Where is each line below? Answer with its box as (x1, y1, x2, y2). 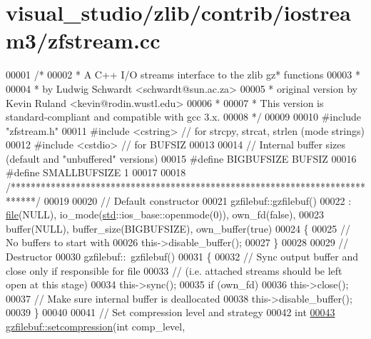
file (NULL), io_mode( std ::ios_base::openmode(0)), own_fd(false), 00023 (6, 207, 325, 222)
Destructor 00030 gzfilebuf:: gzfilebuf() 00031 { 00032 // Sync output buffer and (6, 249, 358, 264)
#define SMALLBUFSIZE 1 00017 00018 (6, 165, 186, 180)
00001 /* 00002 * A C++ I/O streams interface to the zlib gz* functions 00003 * (6, 67, 360, 82)
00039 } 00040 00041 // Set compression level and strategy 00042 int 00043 (6, 305, 335, 320)
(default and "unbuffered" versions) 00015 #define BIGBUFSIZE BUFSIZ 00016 (6, 151, 357, 166)
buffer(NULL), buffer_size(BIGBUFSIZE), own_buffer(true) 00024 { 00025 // (6, 221, 350, 236)
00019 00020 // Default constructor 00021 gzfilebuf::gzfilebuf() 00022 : (44, 193, 352, 208)
